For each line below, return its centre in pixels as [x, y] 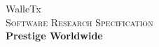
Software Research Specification [79, 22]
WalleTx [23, 8]
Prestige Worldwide [54, 36]
